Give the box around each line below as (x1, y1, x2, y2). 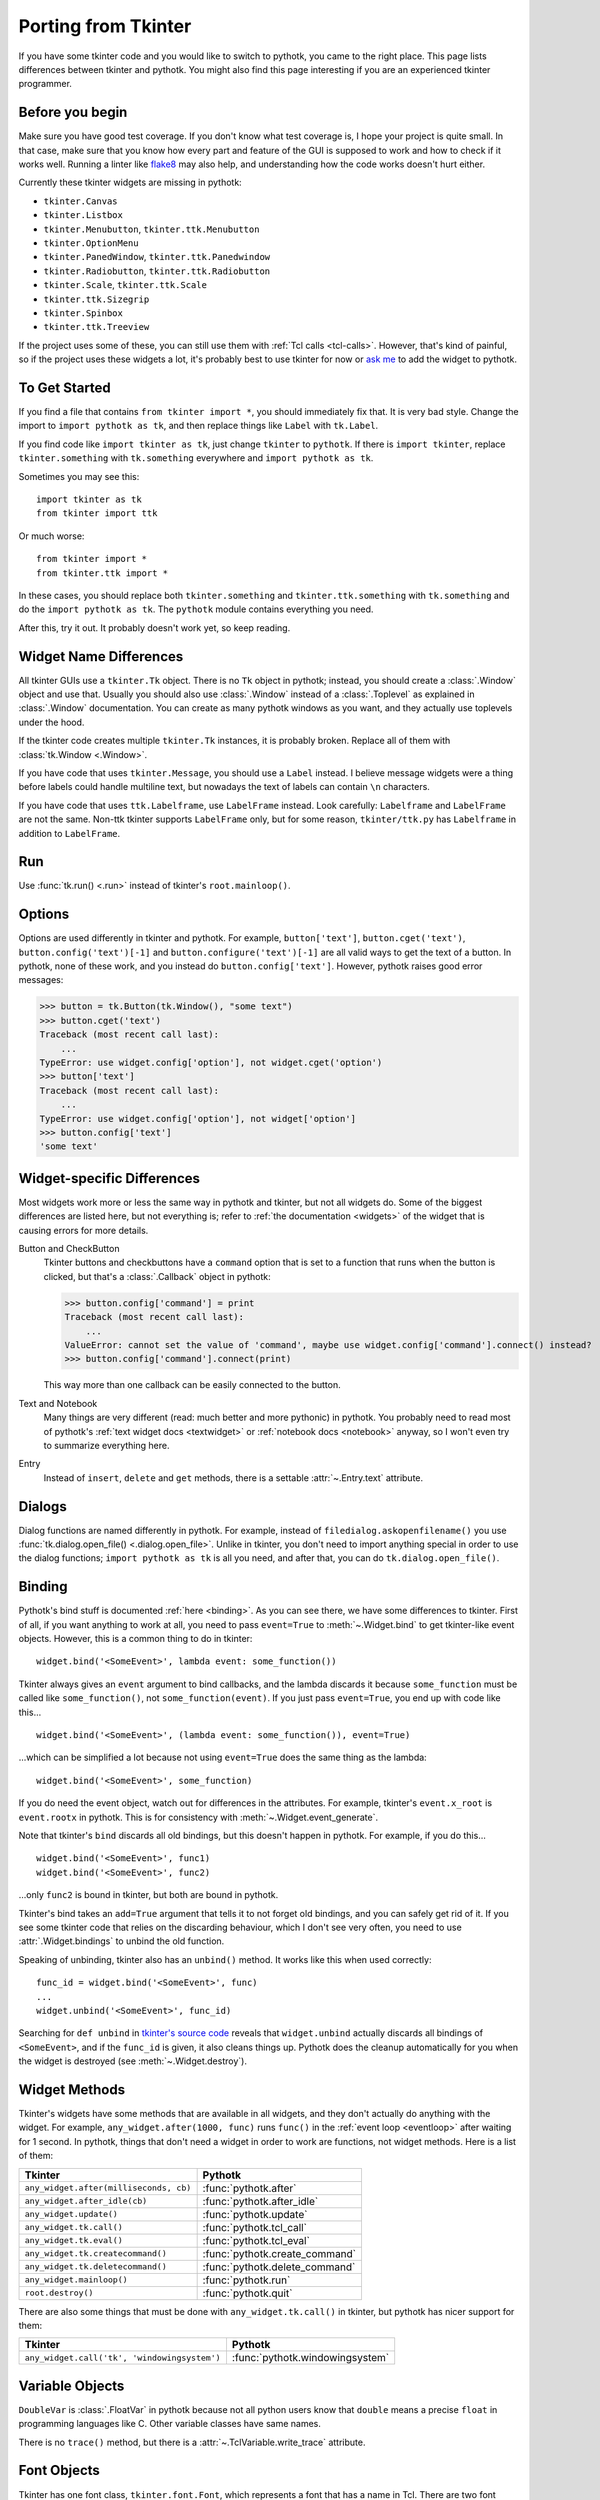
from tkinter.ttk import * (36, 567, 169, 579)
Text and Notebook (18, 1397, 98, 1409)
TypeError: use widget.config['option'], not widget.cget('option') (39, 1057, 383, 1069)
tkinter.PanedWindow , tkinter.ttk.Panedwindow (43, 251, 271, 263)
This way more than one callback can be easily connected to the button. (43, 1379, 342, 1391)
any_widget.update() (24, 2209, 119, 2220)
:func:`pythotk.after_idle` (202, 2194, 319, 2208)
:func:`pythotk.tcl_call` (202, 2220, 307, 2234)
